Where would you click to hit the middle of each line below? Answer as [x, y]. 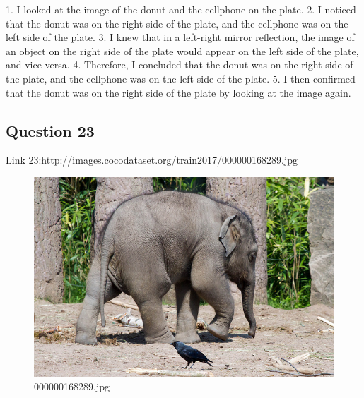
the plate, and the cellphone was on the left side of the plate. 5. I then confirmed [181, 78]
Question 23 [50, 130]
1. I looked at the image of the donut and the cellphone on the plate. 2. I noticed [181, 9]
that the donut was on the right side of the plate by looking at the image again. [178, 92]
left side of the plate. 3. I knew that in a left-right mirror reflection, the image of [180, 37]
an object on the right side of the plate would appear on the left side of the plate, [182, 50]
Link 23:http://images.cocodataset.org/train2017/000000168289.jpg [152, 160]
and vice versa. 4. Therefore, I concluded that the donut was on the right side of [180, 65]
